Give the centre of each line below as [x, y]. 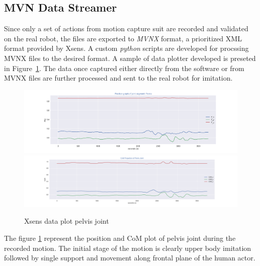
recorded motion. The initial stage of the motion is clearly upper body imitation [128, 248]
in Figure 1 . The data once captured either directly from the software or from [124, 68]
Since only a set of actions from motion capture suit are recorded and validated [126, 28]
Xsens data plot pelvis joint [67, 221]
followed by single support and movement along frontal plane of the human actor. [130, 258]
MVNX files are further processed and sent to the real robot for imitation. [118, 78]
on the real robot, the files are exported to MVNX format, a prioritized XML [123, 38]
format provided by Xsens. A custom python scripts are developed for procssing [126, 48]
